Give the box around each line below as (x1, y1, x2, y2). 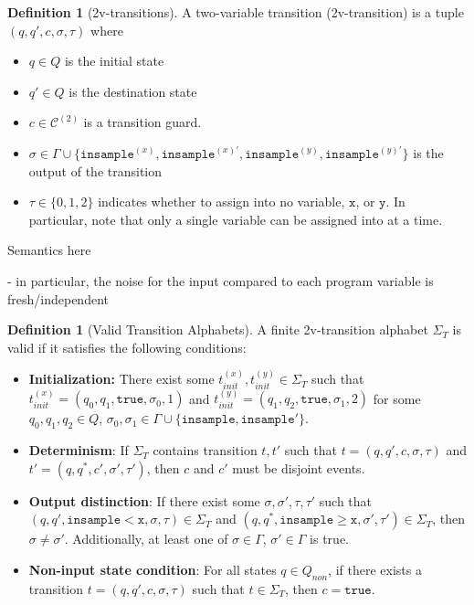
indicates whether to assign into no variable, (98, 192, 345, 211)
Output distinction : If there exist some (28, 491, 260, 510)
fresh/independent (7, 289, 109, 308)
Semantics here (7, 240, 91, 260)
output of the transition (28, 161, 163, 180)
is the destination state (68, 81, 197, 101)
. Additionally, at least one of (64, 529, 228, 548)
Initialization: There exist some (28, 369, 215, 388)
